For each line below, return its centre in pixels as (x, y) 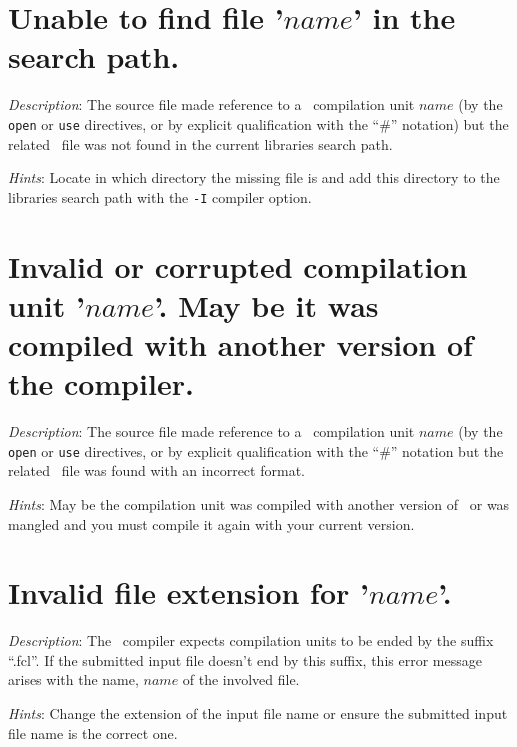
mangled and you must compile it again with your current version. (211, 523)
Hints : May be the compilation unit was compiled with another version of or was (259, 503)
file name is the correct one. (93, 732)
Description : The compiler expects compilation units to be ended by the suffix (251, 640)
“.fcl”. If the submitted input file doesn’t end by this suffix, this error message (245, 659)
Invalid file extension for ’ (188, 592)
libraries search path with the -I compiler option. (160, 196)
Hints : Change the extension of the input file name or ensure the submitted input (258, 713)
